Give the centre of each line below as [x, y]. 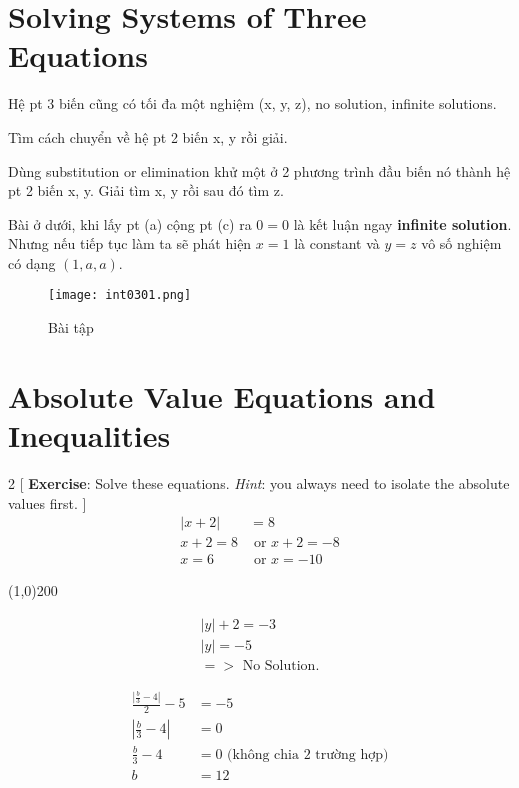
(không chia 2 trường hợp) [308, 754]
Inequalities [89, 435]
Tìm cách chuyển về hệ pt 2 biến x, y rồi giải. [148, 136]
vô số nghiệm [461, 243]
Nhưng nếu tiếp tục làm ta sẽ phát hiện [130, 243]
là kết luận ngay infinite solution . [402, 223]
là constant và [337, 243]
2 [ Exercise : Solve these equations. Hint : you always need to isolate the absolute [259, 483]
